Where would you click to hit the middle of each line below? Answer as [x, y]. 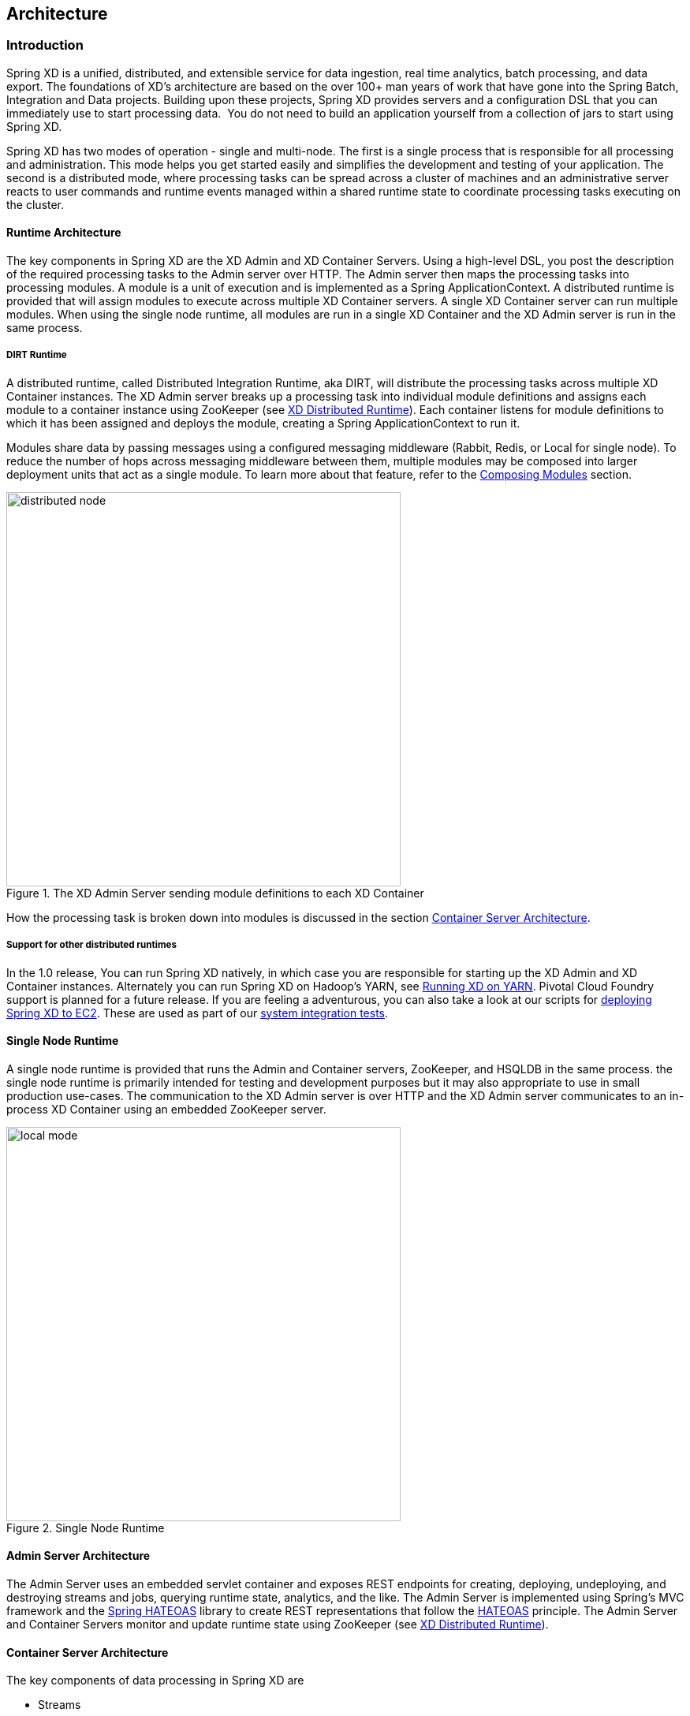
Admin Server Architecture [78, 1556]
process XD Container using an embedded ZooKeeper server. [166, 1109]
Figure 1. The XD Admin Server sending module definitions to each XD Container [215, 893]
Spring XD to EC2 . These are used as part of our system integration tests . [198, 1013]
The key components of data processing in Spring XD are [155, 1681]
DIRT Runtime [37, 355]
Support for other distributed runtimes [91, 945]
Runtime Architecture [64, 233]
